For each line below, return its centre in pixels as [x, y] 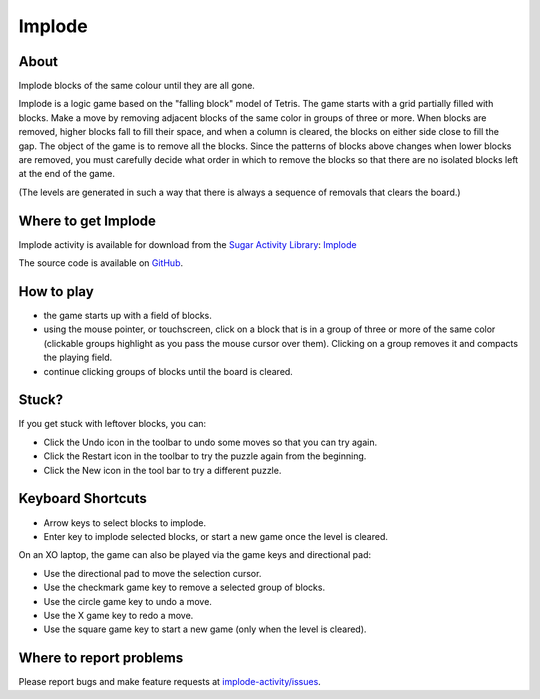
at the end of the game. [66, 174]
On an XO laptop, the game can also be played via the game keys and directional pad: [195, 555]
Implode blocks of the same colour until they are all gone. [136, 86]
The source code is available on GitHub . [101, 263]
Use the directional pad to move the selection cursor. [152, 573]
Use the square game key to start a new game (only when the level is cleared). [205, 629]
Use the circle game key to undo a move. [127, 601]
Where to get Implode [87, 220]
